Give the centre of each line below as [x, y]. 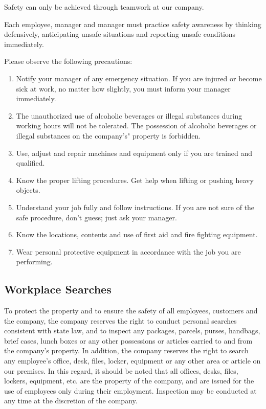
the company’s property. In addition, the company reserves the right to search [126, 350]
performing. [34, 262]
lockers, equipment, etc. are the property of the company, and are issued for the [129, 381]
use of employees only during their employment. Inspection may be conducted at [130, 390]
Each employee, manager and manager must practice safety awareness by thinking [133, 24]
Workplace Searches [58, 289]
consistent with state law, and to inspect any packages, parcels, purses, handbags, [132, 331]
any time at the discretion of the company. [71, 401]
